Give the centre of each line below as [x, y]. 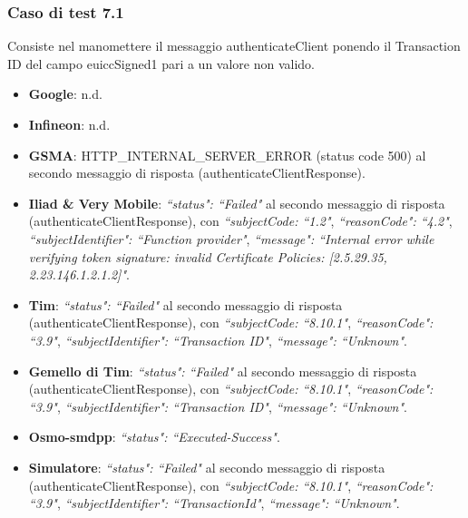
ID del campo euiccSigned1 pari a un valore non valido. [161, 63]
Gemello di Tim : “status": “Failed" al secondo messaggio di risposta [223, 371]
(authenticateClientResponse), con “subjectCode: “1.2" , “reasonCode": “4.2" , [240, 221]
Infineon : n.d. [69, 124]
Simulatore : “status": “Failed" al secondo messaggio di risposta [207, 467]
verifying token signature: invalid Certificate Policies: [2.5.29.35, [208, 256]
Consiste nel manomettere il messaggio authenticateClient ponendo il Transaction [234, 46]
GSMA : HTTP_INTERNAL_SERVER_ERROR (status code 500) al [227, 155]
